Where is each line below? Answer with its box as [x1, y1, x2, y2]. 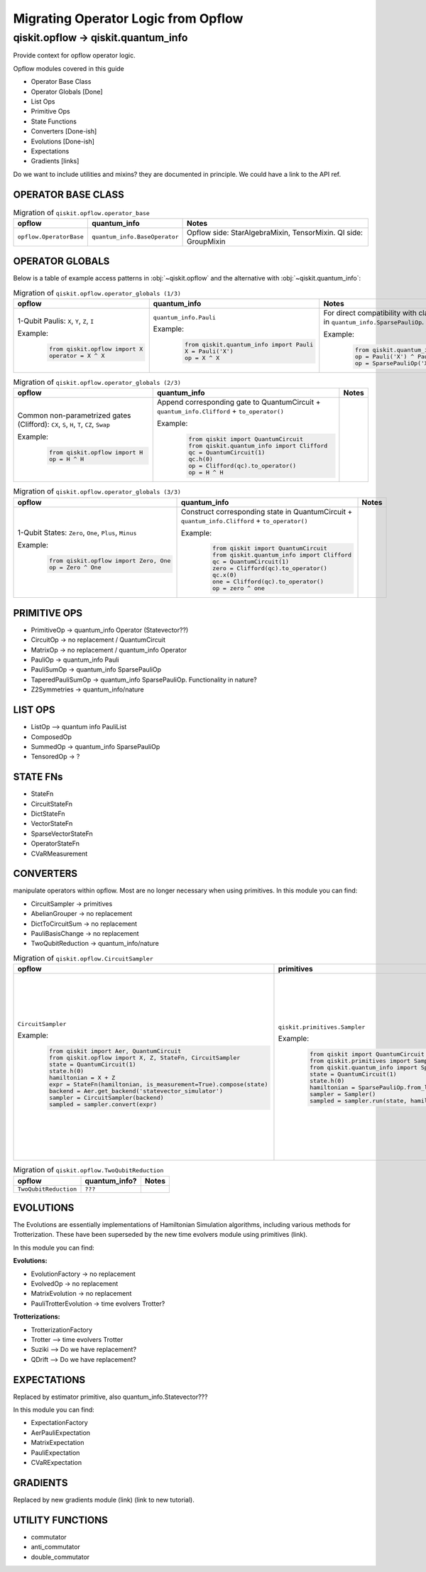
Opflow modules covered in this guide [13, 64, 124, 72]
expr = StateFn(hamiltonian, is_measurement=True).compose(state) [48, 1080, 268, 1088]
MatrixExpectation [31, 1439, 84, 1447]
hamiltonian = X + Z [48, 1074, 116, 1081]
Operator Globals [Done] [31, 87, 103, 96]
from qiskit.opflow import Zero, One [48, 557, 171, 564]
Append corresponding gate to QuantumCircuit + [156, 398, 321, 408]
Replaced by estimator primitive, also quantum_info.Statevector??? [13, 1392, 208, 1401]
